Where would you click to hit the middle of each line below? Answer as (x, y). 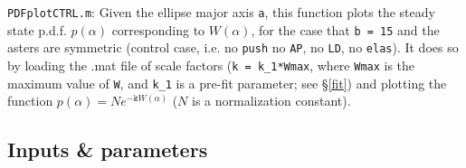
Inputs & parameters (108, 149)
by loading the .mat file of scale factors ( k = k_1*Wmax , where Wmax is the (211, 65)
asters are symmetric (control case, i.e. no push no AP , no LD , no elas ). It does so (233, 47)
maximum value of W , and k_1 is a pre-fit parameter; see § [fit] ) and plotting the (227, 83)
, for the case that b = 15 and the (345, 29)
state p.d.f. (37, 29)
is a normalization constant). (271, 101)
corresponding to (158, 29)
